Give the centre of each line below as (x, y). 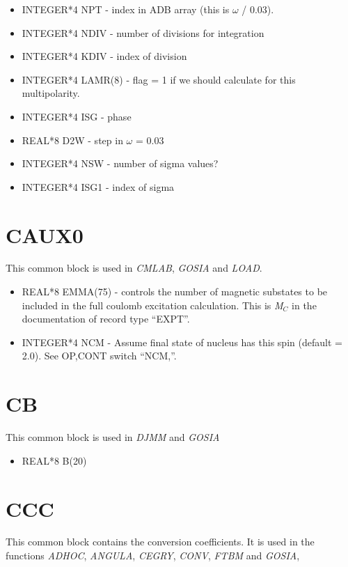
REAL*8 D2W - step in (72, 140)
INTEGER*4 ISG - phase (77, 116)
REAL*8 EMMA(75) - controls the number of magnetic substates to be (175, 292)
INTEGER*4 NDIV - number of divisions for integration (143, 32)
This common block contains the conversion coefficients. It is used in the (160, 542)
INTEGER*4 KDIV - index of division (104, 56)
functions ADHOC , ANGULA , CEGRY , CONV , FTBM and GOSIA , (153, 556)
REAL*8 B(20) (54, 460)
